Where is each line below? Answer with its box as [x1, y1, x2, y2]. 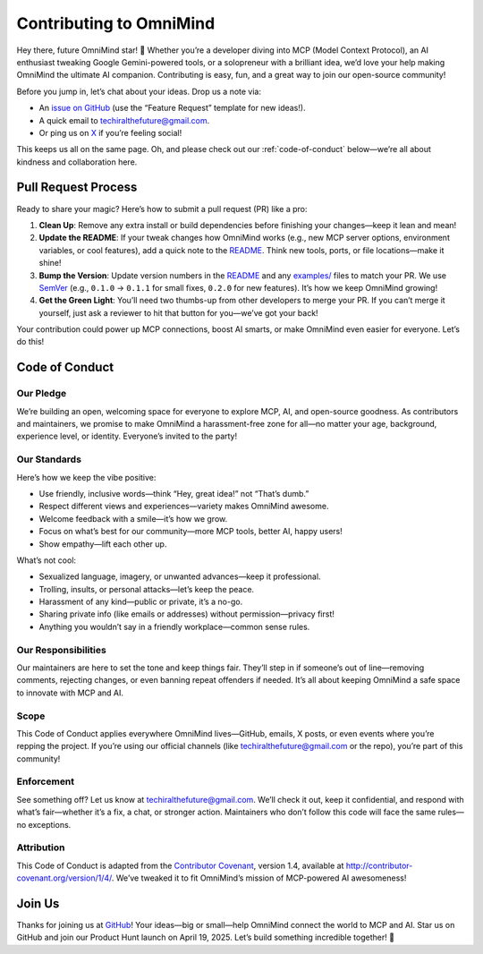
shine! [38, 258, 62, 268]
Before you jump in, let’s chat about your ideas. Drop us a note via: [16, 86, 261, 97]
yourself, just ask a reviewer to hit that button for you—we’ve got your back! [38, 307, 318, 318]
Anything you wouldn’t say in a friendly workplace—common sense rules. [38, 621, 310, 632]
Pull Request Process [16, 180, 138, 195]
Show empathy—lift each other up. [38, 538, 167, 549]
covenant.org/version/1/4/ [16, 873, 112, 883]
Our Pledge [16, 388, 67, 400]
